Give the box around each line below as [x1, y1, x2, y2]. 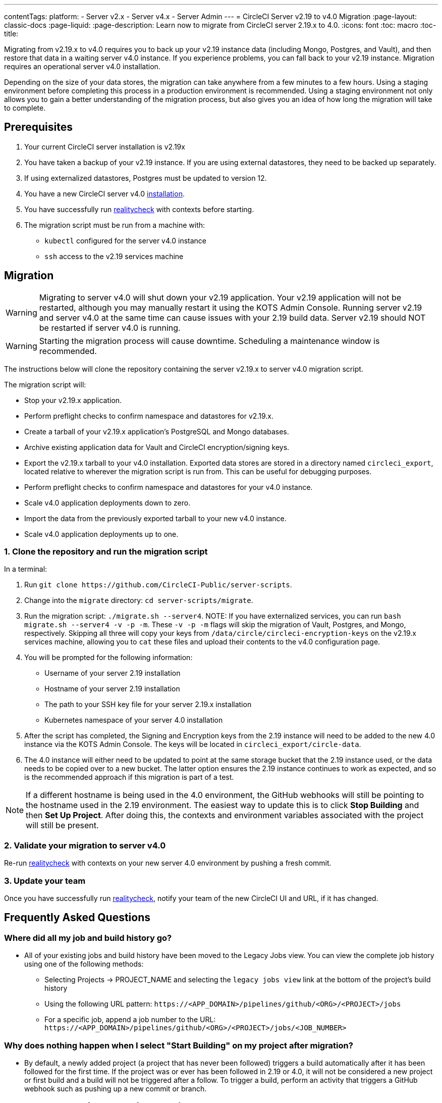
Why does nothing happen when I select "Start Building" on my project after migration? [4, 1040, 353, 1050]
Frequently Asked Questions [4, 911, 151, 924]
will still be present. [26, 820, 99, 831]
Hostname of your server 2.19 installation [44, 684, 180, 693]
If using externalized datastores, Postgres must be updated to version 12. [24, 173, 267, 182]
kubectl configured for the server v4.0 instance [44, 236, 206, 245]
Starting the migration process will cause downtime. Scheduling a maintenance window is [39, 335, 380, 346]
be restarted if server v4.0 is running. [39, 322, 181, 333]
